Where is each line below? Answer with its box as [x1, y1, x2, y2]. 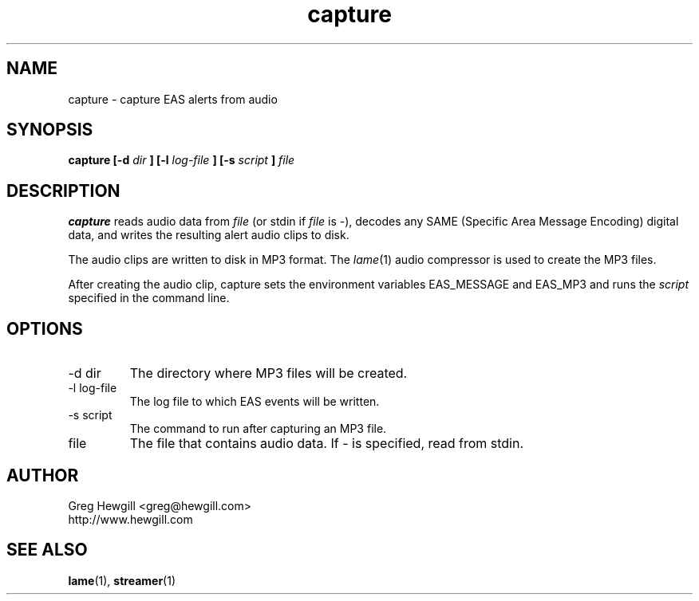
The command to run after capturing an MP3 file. [129, 422, 387, 436]
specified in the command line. [68, 291, 230, 305]
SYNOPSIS [6, 120, 93, 140]
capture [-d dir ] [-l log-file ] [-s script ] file [68, 153, 295, 167]
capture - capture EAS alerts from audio [68, 92, 278, 106]
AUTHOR [6, 465, 79, 485]
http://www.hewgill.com [68, 512, 193, 526]
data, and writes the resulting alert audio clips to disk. [68, 228, 349, 242]
